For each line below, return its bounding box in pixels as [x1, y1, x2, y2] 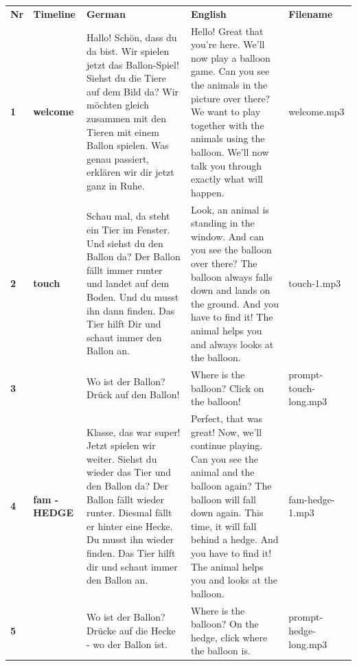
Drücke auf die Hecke [87, 623, 176, 637]
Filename [288, 6, 333, 21]
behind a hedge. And [191, 532, 279, 547]
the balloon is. [191, 643, 251, 658]
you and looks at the [191, 573, 278, 587]
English [191, 6, 227, 21]
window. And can [191, 229, 264, 243]
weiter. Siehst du [87, 451, 157, 466]
